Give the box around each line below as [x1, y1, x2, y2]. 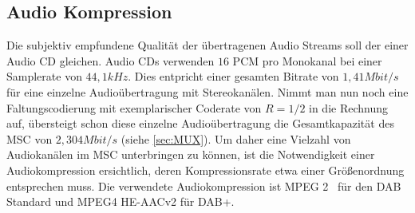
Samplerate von [6, 68, 82, 85]
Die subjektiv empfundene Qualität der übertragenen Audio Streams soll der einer [6, 37, 409, 53]
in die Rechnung [309, 99, 389, 116]
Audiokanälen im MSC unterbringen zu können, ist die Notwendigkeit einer [6, 146, 375, 163]
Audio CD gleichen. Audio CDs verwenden [6, 52, 215, 69]
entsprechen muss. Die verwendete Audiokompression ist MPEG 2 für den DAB [6, 177, 401, 194]
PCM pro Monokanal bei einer [232, 52, 382, 69]
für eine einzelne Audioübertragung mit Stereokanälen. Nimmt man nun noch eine [6, 83, 409, 100]
